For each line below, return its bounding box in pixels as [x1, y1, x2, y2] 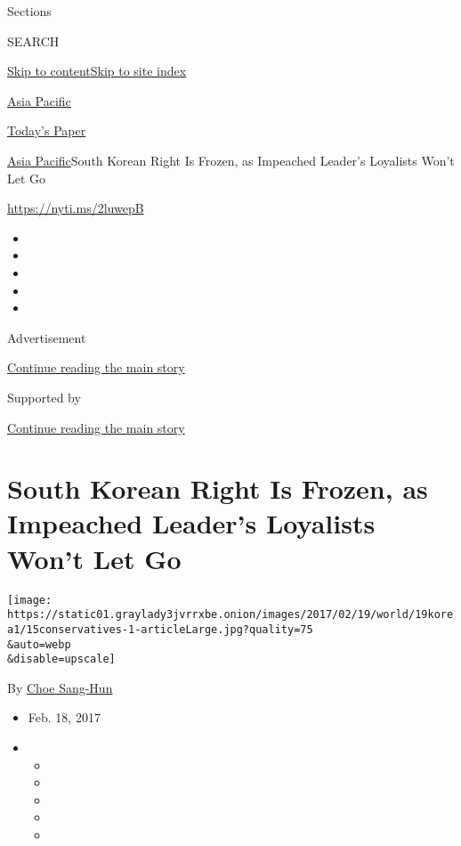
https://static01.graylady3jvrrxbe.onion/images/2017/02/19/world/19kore [7, 608, 454, 622]
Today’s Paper [7, 121, 86, 140]
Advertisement [7, 328, 86, 346]
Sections [7, 2, 52, 20]
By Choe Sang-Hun [7, 678, 113, 696]
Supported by [7, 387, 81, 406]
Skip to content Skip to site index [7, 61, 187, 80]
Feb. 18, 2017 [28, 708, 101, 727]
